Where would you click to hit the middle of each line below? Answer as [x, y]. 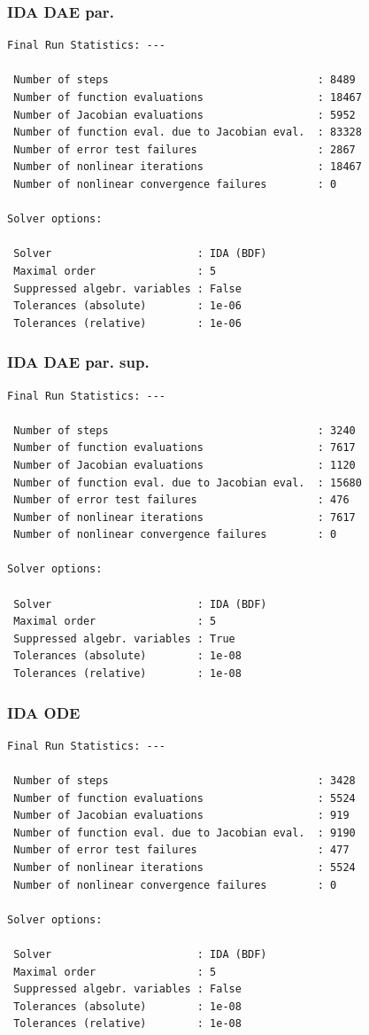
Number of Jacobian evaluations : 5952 [184, 115]
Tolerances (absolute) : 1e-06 [127, 306]
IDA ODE [44, 712]
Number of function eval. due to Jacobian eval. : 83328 [188, 132]
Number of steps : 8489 [184, 80]
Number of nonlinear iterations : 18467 [188, 167]
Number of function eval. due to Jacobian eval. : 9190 [184, 833]
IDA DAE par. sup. [78, 362]
